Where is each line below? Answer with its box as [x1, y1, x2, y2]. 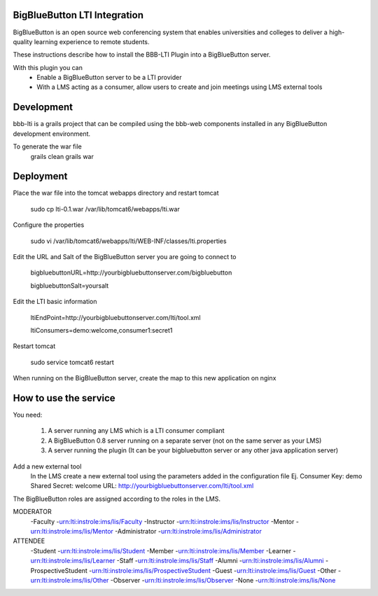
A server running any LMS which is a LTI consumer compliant [48, 427, 225, 435]
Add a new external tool [13, 462, 82, 471]
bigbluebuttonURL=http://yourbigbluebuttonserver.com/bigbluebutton [30, 268, 232, 277]
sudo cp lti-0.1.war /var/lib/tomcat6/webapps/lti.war [30, 205, 180, 213]
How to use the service [13, 392, 115, 404]
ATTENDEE [13, 536, 45, 546]
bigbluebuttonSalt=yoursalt [30, 281, 109, 290]
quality [13, 37, 33, 46]
